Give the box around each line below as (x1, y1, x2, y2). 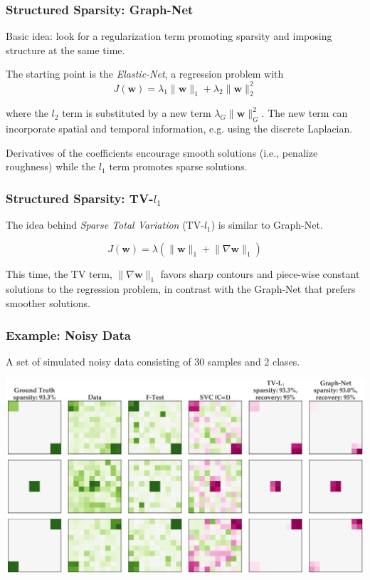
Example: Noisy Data (6, 326, 131, 343)
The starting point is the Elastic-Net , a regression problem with (6, 66, 284, 81)
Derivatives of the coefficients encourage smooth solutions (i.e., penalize (6, 145, 318, 160)
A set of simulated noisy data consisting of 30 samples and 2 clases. (6, 353, 300, 368)
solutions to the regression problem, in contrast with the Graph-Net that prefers (6, 281, 356, 296)
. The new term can (261, 105, 348, 120)
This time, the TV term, (6, 266, 112, 281)
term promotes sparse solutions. (109, 159, 248, 174)
